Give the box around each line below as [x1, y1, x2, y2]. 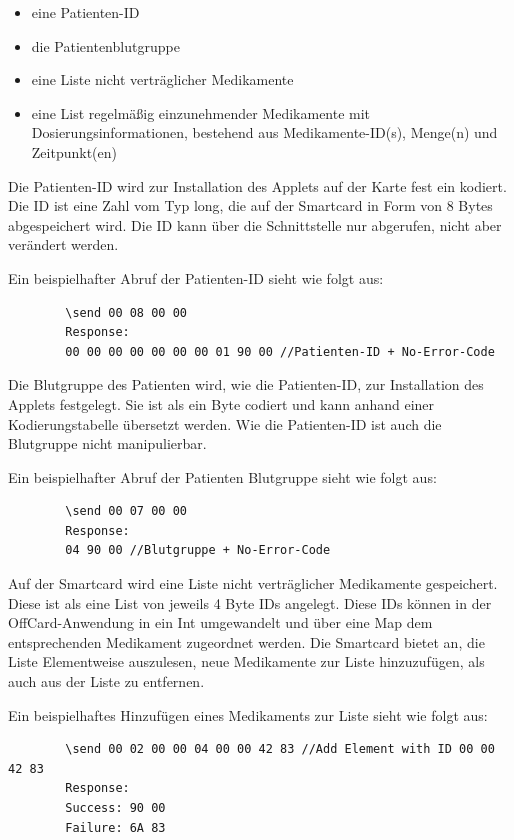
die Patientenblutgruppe [31, 35, 180, 56]
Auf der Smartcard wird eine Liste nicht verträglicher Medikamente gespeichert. [8, 573, 498, 594]
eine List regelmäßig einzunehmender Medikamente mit [31, 102, 371, 123]
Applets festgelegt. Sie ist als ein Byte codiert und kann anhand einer [8, 393, 435, 414]
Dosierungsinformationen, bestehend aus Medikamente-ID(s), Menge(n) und [31, 122, 498, 143]
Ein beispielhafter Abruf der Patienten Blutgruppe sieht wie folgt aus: [8, 466, 437, 487]
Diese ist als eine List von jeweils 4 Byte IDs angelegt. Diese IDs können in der [8, 592, 492, 613]
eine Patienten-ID [31, 2, 140, 22]
